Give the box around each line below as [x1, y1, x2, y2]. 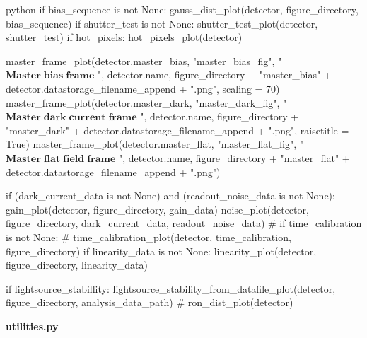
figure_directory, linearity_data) [6, 257, 148, 272]
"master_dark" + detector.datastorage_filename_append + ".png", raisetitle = [6, 122, 349, 137]
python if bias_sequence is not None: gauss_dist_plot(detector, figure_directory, [6, 2, 359, 16]
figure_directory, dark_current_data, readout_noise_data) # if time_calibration [6, 216, 362, 231]
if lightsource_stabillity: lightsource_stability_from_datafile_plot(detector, [6, 281, 336, 296]
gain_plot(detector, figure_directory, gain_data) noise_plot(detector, [6, 202, 309, 216]
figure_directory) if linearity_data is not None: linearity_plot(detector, [6, 243, 317, 258]
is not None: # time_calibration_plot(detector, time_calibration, [6, 229, 291, 244]
